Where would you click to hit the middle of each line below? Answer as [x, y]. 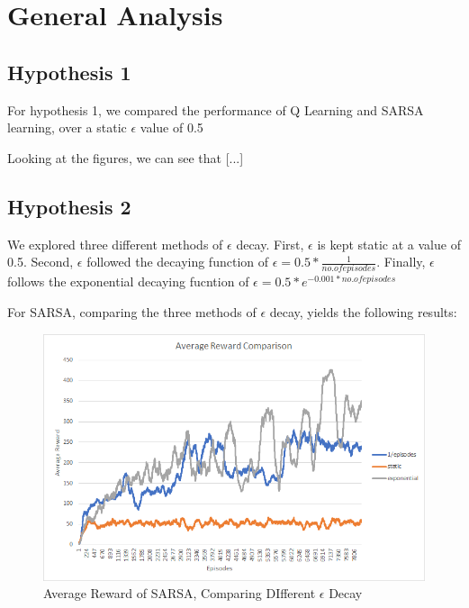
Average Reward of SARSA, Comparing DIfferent [180, 593]
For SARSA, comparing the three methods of [132, 312]
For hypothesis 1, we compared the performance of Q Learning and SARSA [216, 109]
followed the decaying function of [177, 262]
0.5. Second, [41, 262]
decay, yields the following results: [363, 312]
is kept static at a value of [389, 244]
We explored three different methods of [115, 244]
